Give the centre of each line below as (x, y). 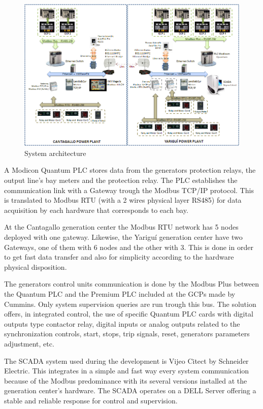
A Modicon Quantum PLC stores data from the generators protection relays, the (130, 170)
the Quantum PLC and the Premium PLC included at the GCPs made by (120, 293)
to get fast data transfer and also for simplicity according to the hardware (119, 257)
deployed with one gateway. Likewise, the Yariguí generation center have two (123, 237)
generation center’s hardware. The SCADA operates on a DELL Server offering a (130, 390)
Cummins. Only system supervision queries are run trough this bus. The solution (130, 304)
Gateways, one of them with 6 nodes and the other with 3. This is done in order (129, 247)
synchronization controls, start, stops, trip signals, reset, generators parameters (127, 334)
